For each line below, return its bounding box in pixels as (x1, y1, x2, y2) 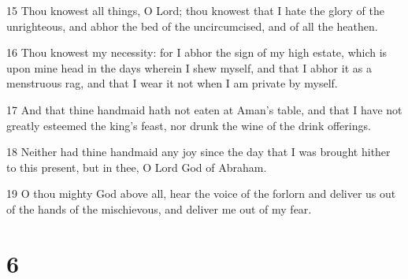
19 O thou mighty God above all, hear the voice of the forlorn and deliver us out (6, 185, 396, 202)
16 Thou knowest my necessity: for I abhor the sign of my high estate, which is (6, 44, 388, 61)
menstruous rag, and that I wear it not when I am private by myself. (6, 75, 338, 91)
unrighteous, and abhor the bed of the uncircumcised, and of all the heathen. (6, 17, 378, 34)
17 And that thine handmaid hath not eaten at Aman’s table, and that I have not (6, 101, 402, 117)
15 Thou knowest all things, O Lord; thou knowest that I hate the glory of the (6, 2, 385, 18)
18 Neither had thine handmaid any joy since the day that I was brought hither (6, 143, 391, 160)
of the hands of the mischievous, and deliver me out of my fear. (6, 200, 312, 217)
